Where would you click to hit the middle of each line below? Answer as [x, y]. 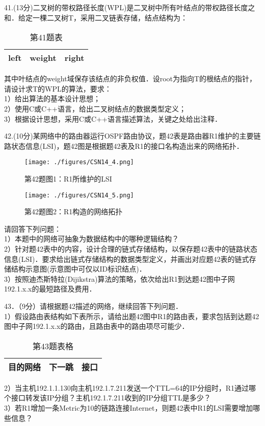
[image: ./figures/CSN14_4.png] [79, 162]
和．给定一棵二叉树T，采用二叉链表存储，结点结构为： [96, 17]
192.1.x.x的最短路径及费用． [50, 289]
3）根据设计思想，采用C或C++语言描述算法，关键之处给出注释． [113, 118]
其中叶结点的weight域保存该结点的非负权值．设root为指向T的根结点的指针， [130, 79]
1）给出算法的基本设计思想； [52, 98]
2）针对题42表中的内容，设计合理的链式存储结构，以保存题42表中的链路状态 [131, 249]
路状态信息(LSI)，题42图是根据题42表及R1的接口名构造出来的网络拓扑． [124, 145]
